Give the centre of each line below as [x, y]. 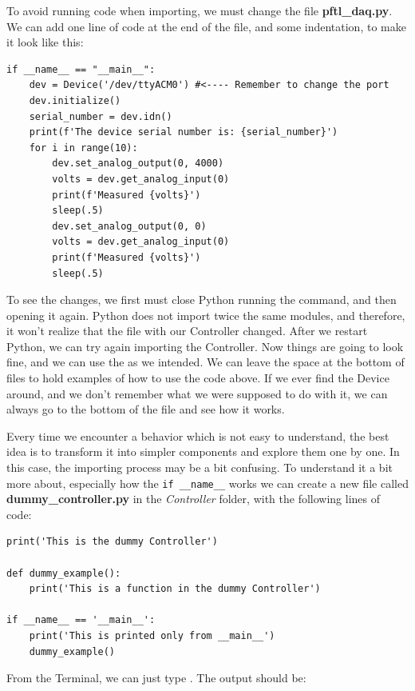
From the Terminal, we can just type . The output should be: [156, 678]
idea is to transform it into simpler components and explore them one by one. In [203, 451]
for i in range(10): [83, 148]
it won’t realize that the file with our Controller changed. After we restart [187, 331]
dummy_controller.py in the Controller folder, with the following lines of [193, 499]
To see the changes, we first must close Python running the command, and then [202, 300]
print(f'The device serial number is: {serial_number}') [184, 132]
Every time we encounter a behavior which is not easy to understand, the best [198, 435]
